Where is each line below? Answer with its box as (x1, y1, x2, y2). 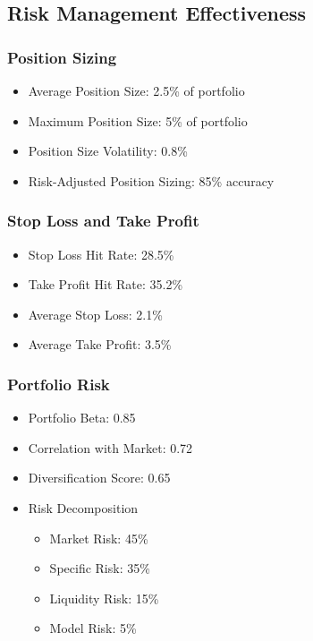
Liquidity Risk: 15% (49, 588, 159, 607)
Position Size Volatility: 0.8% (28, 141, 188, 160)
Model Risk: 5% (49, 619, 137, 637)
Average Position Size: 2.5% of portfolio (28, 81, 245, 99)
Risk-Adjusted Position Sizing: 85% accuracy (28, 171, 275, 190)
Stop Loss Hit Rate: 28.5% (28, 244, 174, 263)
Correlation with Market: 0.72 (28, 438, 193, 457)
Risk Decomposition (28, 498, 139, 517)
